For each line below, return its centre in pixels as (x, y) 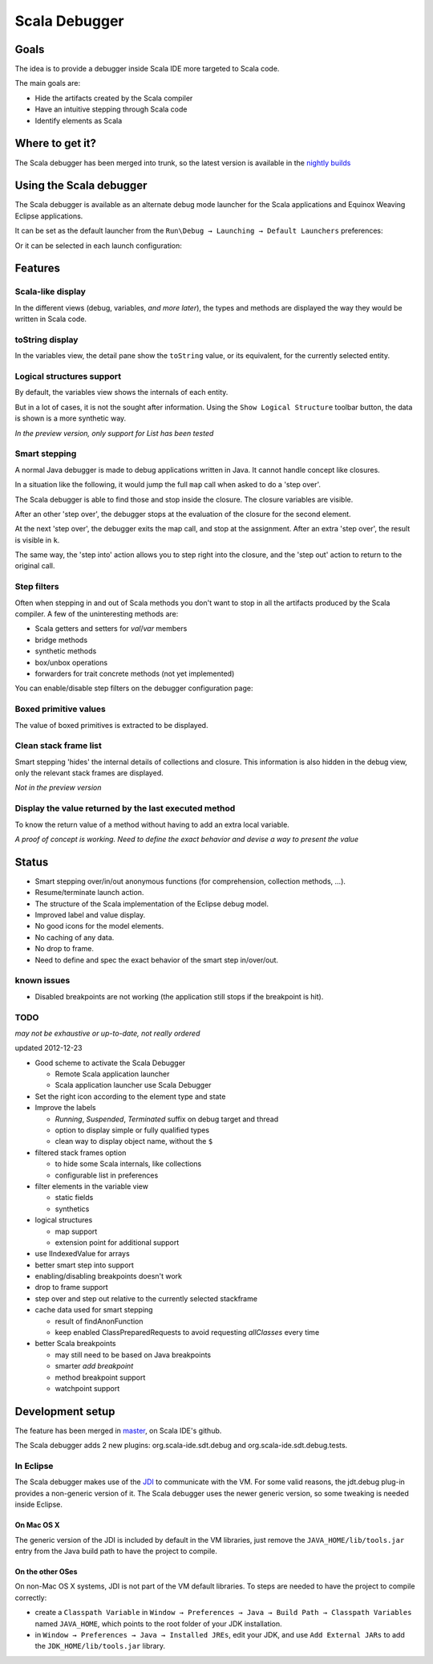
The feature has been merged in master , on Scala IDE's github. (118, 1430)
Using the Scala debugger (81, 186)
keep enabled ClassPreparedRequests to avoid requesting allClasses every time (187, 1332)
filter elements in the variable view (91, 1186)
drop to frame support (71, 1288)
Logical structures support (68, 376)
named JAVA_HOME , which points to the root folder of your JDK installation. (158, 1623)
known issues (42, 981)
